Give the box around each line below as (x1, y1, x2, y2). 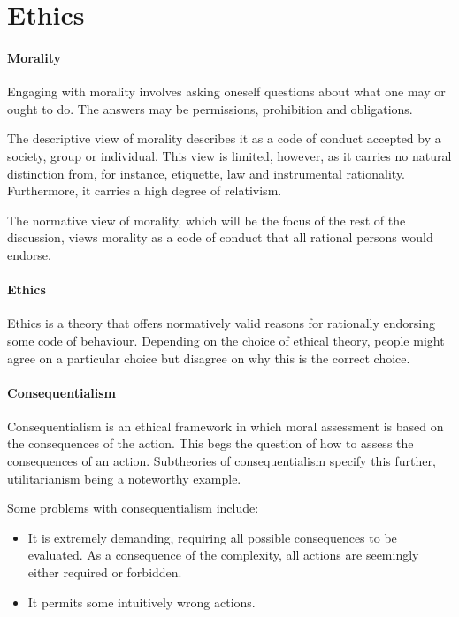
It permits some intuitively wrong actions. (27, 592, 256, 611)
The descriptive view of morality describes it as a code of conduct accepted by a (7, 129, 441, 148)
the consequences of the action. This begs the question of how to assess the (7, 434, 414, 453)
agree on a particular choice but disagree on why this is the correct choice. (7, 348, 410, 367)
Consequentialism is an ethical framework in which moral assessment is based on (7, 416, 444, 435)
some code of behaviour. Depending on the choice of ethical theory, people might (7, 331, 445, 349)
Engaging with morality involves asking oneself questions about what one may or (7, 82, 446, 101)
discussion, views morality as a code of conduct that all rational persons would (7, 228, 433, 247)
